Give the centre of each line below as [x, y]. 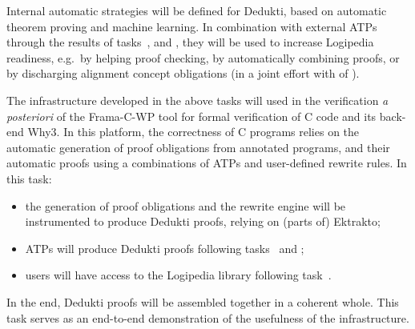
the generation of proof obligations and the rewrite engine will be [185, 205]
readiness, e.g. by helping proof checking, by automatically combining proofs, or [203, 57]
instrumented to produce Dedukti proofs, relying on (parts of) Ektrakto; [203, 221]
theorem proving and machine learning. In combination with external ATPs [192, 26]
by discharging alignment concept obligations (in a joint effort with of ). [183, 73]
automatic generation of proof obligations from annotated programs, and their [198, 147]
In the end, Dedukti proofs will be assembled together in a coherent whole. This [203, 301]
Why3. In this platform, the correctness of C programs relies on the [193, 132]
